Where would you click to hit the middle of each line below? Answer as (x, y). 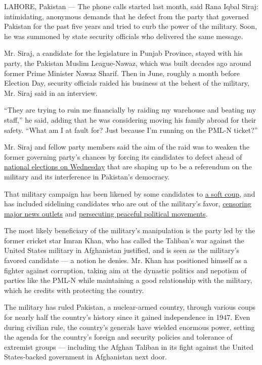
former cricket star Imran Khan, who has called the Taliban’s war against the (124, 240)
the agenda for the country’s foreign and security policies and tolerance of (118, 337)
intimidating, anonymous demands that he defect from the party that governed (127, 16)
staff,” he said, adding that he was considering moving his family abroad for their (130, 119)
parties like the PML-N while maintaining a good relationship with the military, (128, 280)
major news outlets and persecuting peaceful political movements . (106, 213)
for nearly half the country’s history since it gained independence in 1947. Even (127, 317)
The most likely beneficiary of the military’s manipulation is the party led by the (130, 230)
